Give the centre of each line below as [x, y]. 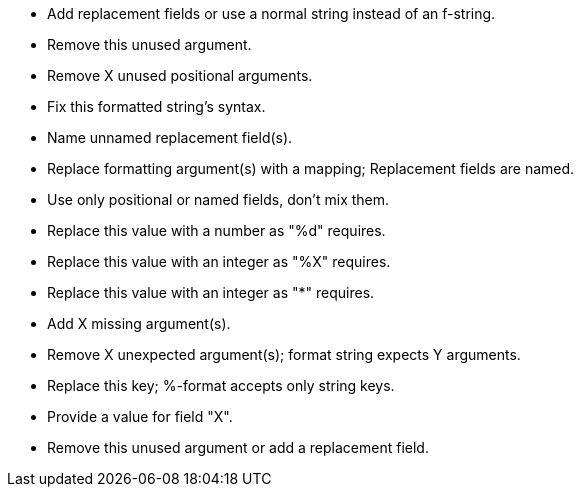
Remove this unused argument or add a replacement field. [238, 447]
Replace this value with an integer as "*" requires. [211, 292]
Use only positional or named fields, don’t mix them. [218, 199]
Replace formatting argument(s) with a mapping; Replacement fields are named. [311, 168]
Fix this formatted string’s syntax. [156, 106]
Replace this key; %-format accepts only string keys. [221, 385]
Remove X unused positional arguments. [180, 75]
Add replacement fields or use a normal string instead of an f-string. [271, 13]
